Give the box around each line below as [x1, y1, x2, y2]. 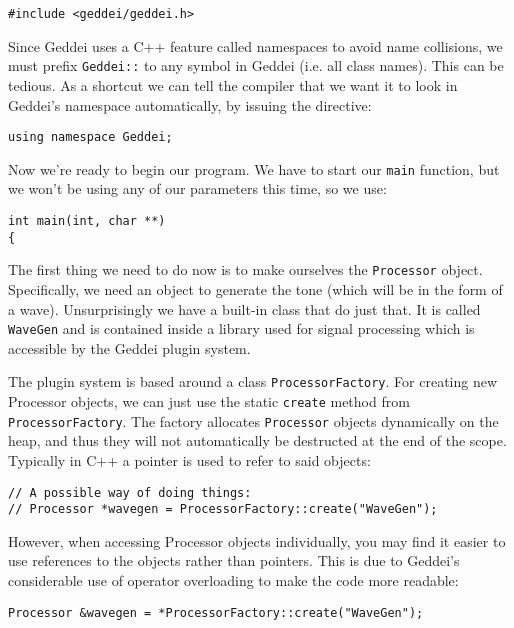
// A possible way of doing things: [8, 485, 252, 500]
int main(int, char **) [8, 214, 166, 228]
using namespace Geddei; [8, 130, 173, 145]
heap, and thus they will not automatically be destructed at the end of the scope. [8, 430, 507, 451]
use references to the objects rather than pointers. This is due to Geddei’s [8, 550, 460, 571]
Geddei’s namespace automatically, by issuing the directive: [8, 94, 372, 115]
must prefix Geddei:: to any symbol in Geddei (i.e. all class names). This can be [8, 55, 504, 76]
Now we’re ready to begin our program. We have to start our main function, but [8, 158, 500, 179]
